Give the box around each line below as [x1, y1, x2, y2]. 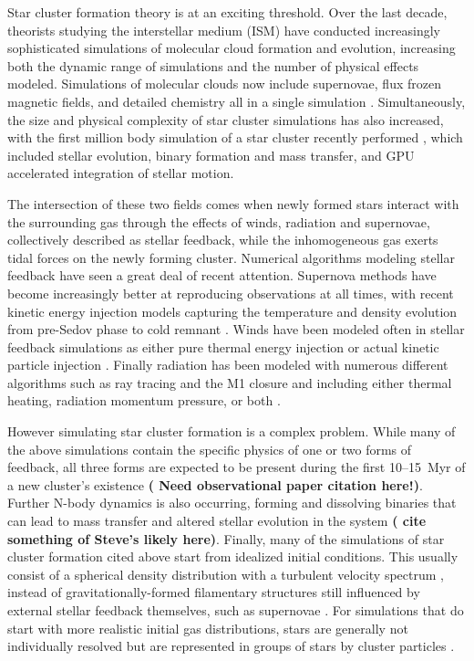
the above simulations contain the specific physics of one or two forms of [7, 439, 412, 458]
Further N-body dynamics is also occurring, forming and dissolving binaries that [7, 493, 457, 512]
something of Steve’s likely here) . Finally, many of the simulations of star [7, 529, 445, 548]
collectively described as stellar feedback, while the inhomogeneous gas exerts [7, 230, 438, 249]
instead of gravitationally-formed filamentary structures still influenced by [7, 582, 420, 602]
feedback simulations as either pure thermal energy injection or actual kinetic [7, 337, 439, 356]
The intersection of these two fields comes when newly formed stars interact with [7, 194, 459, 213]
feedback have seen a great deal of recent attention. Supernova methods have [7, 266, 437, 285]
